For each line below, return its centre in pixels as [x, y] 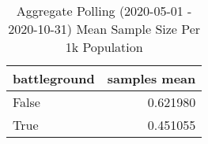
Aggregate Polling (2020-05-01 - [104, 11]
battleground [54, 78]
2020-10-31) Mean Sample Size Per [104, 29]
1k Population [104, 47]
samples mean [151, 78]
